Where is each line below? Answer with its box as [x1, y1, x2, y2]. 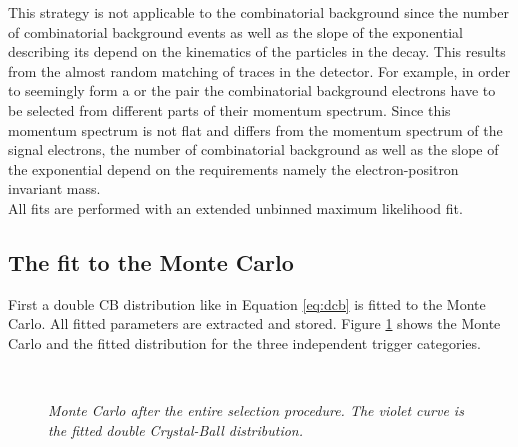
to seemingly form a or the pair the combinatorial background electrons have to [8, 80, 496, 101]
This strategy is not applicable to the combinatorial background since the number [8, 2, 509, 22]
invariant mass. [8, 178, 101, 199]
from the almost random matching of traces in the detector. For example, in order [8, 60, 511, 81]
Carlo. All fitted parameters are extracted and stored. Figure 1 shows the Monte [8, 313, 501, 334]
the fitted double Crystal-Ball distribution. [48, 419, 303, 440]
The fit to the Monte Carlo [8, 246, 294, 277]
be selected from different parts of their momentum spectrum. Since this [8, 99, 451, 120]
